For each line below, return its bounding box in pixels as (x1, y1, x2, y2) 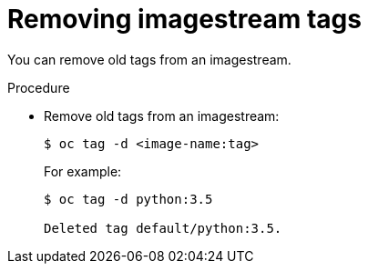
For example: (44, 163, 122, 179)
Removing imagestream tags (7, 4, 362, 35)
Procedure (7, 79, 70, 95)
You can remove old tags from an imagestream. (7, 51, 291, 67)
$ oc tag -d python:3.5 (44, 191, 213, 206)
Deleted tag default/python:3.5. (44, 220, 282, 236)
